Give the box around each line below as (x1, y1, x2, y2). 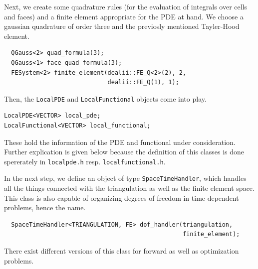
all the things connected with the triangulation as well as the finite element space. (4, 183, 255, 193)
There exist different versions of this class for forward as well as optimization (4, 246, 239, 256)
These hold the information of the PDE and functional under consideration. (4, 136, 236, 147)
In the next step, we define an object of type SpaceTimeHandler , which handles (4, 173, 247, 183)
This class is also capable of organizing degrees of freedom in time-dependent (4, 192, 239, 203)
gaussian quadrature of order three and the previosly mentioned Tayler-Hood (4, 21, 240, 31)
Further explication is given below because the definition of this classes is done (4, 146, 245, 157)
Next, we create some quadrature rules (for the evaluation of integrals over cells (4, 1, 248, 11)
